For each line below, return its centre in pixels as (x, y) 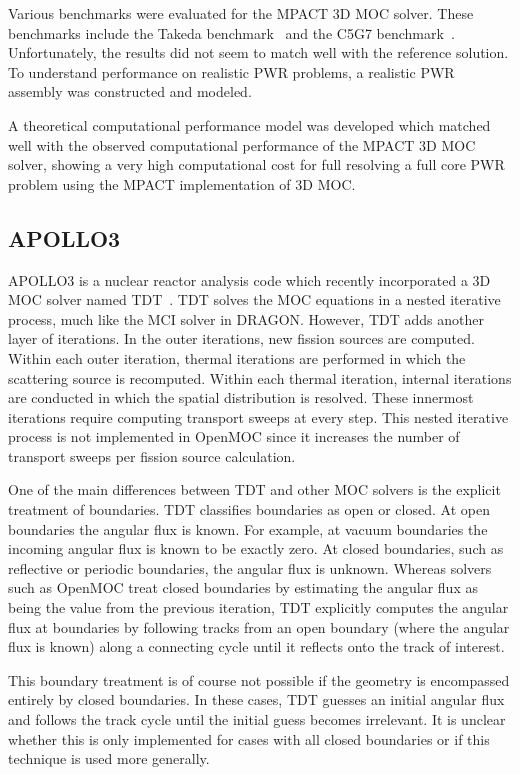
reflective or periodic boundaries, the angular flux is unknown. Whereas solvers (250, 567)
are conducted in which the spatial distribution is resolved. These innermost (241, 397)
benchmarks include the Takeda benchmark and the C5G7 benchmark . (231, 32)
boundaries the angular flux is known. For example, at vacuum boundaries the (248, 528)
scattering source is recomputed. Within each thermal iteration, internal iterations (260, 377)
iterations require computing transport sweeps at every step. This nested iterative (258, 416)
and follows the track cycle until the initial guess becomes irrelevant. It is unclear (257, 719)
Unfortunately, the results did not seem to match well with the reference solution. (258, 52)
